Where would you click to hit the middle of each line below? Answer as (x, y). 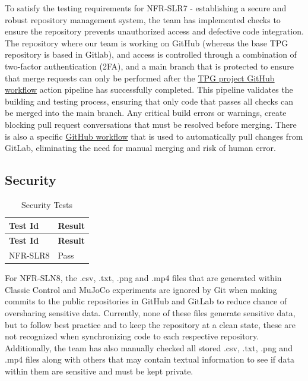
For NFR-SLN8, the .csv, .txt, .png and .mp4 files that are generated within (143, 278)
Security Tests (47, 204)
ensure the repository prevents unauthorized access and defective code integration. (154, 31)
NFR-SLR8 (29, 255)
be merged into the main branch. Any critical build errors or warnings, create (146, 113)
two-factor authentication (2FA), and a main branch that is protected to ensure (150, 66)
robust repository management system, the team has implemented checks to (143, 19)
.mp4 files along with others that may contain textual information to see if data (150, 359)
